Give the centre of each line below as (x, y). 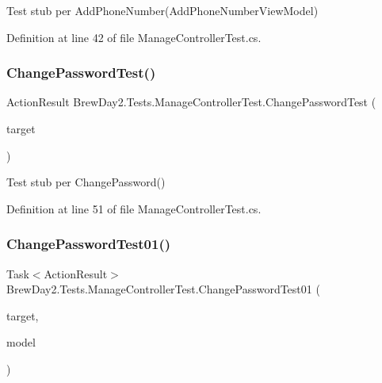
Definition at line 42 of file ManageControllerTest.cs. (134, 37)
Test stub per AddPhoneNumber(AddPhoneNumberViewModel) (162, 10)
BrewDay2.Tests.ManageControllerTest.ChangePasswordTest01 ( (163, 289)
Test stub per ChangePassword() (86, 182)
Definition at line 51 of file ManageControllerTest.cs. (134, 208)
